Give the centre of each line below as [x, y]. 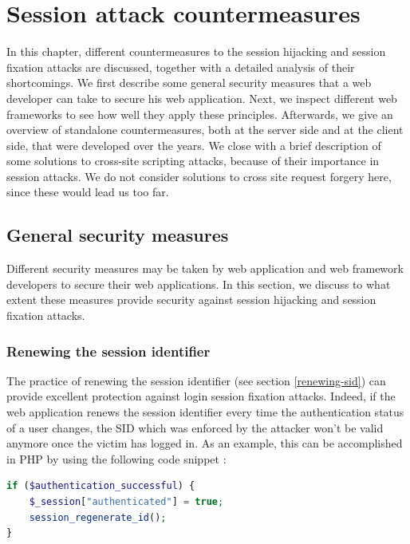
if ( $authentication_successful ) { [101, 486]
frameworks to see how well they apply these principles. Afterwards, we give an [200, 114]
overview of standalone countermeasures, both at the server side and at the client [205, 130]
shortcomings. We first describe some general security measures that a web [189, 83]
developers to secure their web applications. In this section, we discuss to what [199, 284]
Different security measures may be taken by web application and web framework [205, 268]
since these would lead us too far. [88, 192]
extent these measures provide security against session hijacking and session [191, 300]
